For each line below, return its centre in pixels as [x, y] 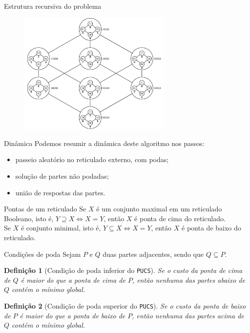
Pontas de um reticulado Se [45, 209]
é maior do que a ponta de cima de [73, 280]
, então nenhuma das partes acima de [188, 315]
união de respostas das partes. [60, 192]
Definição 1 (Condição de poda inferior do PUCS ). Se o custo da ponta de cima [123, 270]
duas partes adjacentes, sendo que [153, 254]
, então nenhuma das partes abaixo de [188, 280]
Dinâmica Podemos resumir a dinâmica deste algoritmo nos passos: [104, 143]
